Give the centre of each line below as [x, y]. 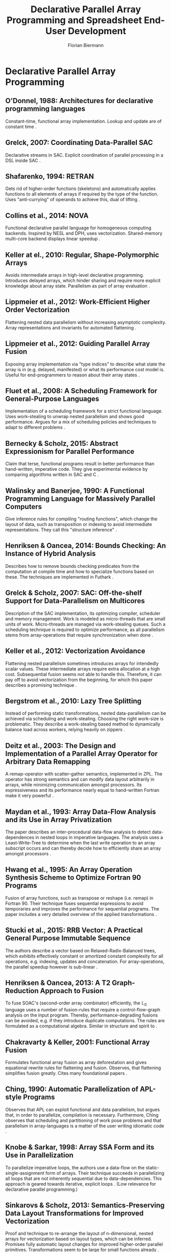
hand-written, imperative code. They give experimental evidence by [77, 469]
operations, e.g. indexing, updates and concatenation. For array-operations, [85, 961]
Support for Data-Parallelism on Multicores [75, 601]
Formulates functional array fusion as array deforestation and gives [76, 1062]
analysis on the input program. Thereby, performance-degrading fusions [82, 1015]
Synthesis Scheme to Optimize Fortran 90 [73, 877]
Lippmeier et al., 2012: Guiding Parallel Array [78, 344]
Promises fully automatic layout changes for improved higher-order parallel [84, 1244]
